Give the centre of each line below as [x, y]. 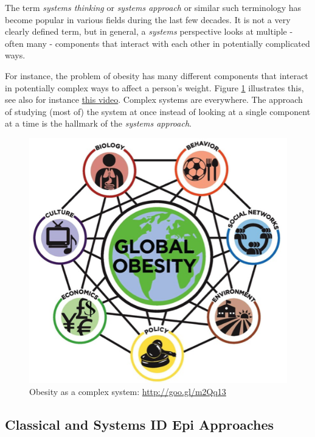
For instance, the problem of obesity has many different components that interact [157, 75]
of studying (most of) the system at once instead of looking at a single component [158, 111]
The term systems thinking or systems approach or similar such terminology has [153, 7]
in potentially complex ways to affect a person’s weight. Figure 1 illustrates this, [154, 87]
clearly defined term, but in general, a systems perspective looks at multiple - [149, 31]
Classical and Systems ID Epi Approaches [140, 424]
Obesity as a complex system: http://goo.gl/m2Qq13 [128, 391]
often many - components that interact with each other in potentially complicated [157, 43]
